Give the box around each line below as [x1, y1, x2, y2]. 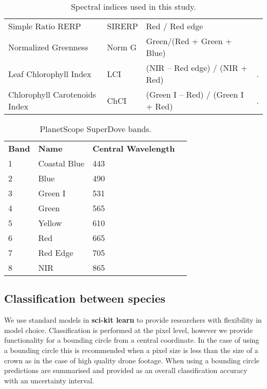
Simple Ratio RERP [8, 20, 81, 32]
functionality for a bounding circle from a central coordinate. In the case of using [4, 335, 259, 345]
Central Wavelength [92, 142, 175, 154]
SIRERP [107, 20, 138, 32]
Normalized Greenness [8, 41, 88, 53]
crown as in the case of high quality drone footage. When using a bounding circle [4, 355, 259, 365]
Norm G [107, 41, 137, 53]
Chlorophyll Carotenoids [8, 88, 96, 100]
